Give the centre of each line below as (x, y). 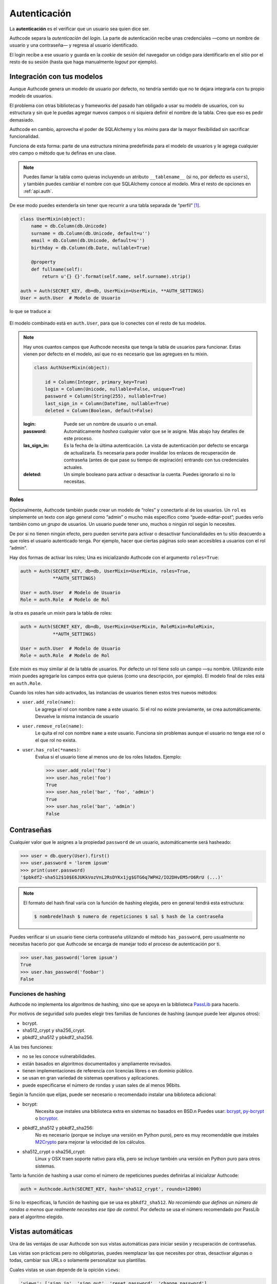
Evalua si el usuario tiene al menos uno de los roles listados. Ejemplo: (108, 757)
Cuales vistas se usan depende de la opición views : (65, 1270)
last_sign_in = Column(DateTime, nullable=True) (107, 403)
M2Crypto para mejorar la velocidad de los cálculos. (91, 1142)
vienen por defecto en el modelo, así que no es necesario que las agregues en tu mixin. (116, 354)
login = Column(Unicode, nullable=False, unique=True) (115, 389)
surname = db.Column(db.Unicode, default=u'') (91, 233)
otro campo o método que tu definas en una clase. (63, 153)
